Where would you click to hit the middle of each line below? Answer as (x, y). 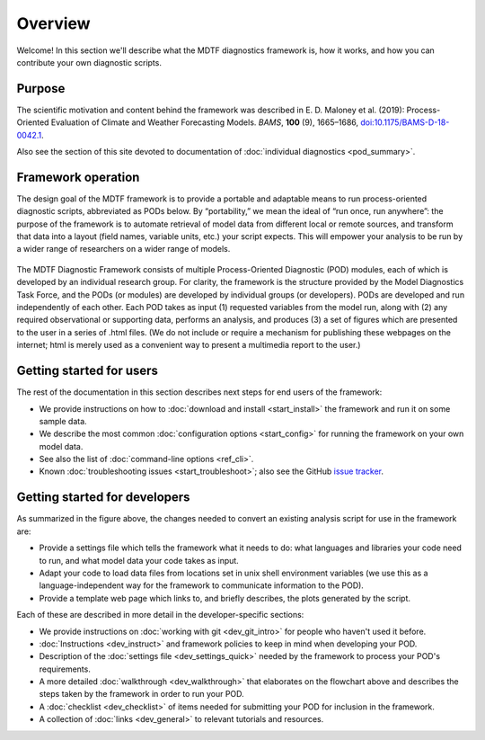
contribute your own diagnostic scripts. (89, 62)
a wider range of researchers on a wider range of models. (123, 249)
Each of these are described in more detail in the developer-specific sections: (160, 615)
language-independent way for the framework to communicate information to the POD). (201, 585)
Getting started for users (88, 371)
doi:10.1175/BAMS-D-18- (405, 122)
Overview (53, 23)
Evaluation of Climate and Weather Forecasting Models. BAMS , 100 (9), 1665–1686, (205, 122)
